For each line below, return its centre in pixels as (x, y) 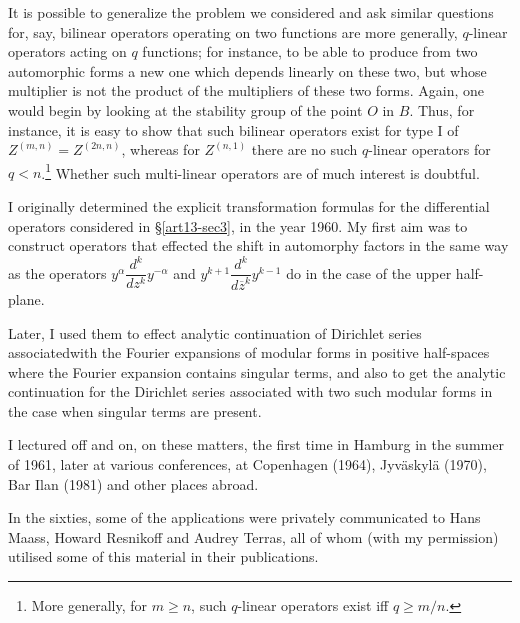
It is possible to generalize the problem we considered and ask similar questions (251, 12)
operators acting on (67, 51)
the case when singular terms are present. (135, 410)
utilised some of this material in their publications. (163, 556)
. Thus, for (442, 109)
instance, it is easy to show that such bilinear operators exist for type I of (233, 129)
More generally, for (89, 605)
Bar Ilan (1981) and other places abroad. (133, 483)
